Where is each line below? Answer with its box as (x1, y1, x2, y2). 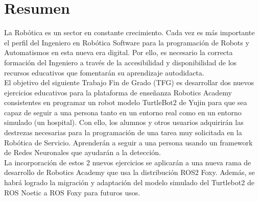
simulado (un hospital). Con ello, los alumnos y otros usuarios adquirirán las (4, 117, 244, 128)
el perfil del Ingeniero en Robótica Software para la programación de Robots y (4, 37, 249, 47)
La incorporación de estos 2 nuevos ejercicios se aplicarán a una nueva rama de (4, 157, 251, 167)
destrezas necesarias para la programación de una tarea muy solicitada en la (4, 127, 242, 138)
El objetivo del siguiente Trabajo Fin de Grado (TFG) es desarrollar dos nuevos (4, 77, 254, 88)
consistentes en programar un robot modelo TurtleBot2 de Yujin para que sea (4, 97, 247, 108)
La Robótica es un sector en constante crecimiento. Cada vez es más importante (4, 27, 255, 38)
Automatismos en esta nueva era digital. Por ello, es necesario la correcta (4, 47, 233, 58)
